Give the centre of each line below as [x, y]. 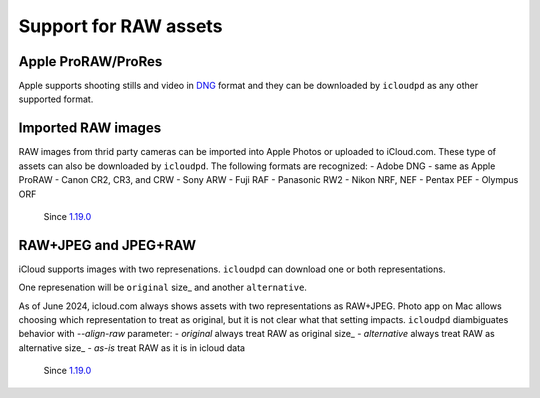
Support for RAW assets [120, 26]
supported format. [56, 99]
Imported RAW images [90, 128]
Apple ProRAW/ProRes [90, 61]
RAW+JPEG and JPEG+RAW [107, 245]
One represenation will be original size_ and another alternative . [162, 287]
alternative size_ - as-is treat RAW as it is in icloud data [131, 347]
